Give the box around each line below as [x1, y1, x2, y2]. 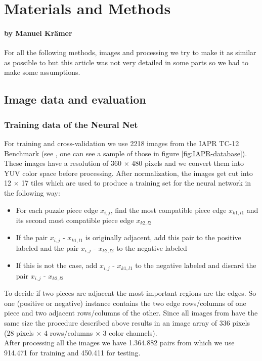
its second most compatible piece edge [16, 214, 134, 225]
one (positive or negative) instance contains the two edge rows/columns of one [4, 297, 246, 308]
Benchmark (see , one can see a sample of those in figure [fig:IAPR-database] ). [4, 148, 247, 158]
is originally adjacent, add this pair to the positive [85, 232, 241, 243]
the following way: [4, 187, 60, 198]
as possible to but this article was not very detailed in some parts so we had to [4, 57, 248, 67]
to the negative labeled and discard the [135, 260, 256, 270]
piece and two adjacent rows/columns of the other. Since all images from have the [4, 307, 258, 318]
